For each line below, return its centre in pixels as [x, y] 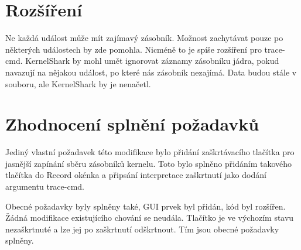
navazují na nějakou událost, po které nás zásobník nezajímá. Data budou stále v [151, 72]
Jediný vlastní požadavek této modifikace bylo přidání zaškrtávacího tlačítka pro [150, 152]
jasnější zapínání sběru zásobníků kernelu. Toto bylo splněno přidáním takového [149, 163]
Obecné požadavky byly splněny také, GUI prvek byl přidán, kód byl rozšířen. [146, 206]
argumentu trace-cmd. [45, 186]
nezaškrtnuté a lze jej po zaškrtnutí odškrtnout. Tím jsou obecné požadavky [142, 229]
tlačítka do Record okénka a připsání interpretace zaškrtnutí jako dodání [136, 175]
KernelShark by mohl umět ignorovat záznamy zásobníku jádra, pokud [152, 61]
